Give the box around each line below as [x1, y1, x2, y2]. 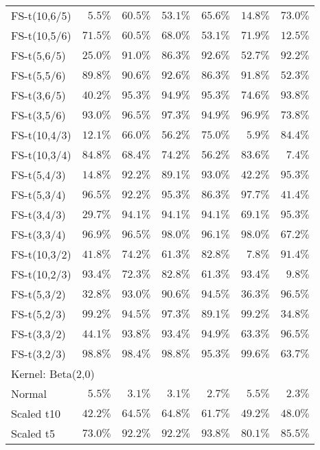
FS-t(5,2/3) [11, 306, 66, 322]
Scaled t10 [11, 405, 61, 421]
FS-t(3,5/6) [11, 107, 66, 123]
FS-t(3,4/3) [11, 206, 66, 222]
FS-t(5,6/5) [11, 47, 66, 63]
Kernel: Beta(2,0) [11, 366, 95, 381]
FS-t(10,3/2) [11, 246, 71, 262]
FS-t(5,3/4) [11, 187, 66, 202]
